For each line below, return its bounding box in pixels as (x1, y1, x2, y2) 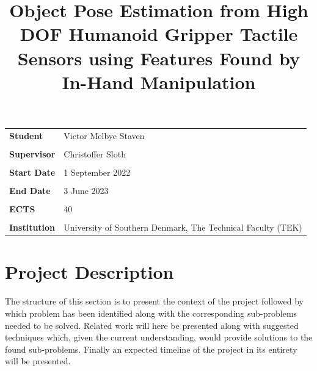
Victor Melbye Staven (64, 129, 145, 142)
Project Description (5, 259, 174, 284)
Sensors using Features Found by (17, 45, 301, 70)
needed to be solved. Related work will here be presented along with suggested (5, 319, 299, 331)
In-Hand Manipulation (62, 69, 256, 94)
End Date (9, 184, 51, 196)
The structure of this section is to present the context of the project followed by (5, 295, 304, 308)
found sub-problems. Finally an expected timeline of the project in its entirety (5, 342, 297, 355)
